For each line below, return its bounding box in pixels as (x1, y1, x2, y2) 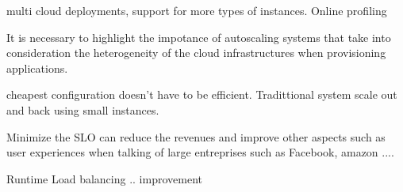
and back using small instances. (6, 101, 159, 118)
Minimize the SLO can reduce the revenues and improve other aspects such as (6, 128, 386, 145)
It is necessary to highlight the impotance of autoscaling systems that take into (6, 28, 391, 45)
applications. (6, 59, 68, 76)
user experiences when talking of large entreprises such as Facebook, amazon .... (6, 144, 394, 160)
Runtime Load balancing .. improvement (6, 170, 202, 186)
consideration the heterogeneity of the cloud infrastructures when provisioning (6, 44, 386, 61)
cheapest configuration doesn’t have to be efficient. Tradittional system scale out (6, 86, 397, 103)
